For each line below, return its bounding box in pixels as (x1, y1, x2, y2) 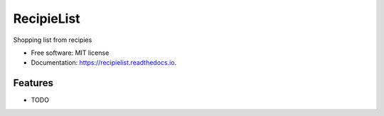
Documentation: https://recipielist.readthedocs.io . (31, 58, 177, 67)
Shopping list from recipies (13, 36, 92, 44)
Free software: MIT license (31, 48, 110, 57)
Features (13, 77, 53, 89)
